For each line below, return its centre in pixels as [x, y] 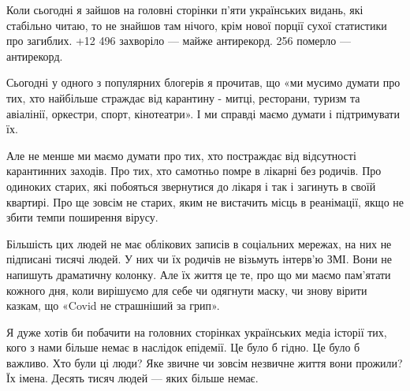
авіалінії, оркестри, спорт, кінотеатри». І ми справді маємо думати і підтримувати [203, 113]
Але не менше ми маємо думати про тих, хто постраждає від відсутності [181, 155]
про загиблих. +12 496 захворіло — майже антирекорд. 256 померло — [179, 41]
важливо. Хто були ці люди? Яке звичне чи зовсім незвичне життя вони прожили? [205, 362]
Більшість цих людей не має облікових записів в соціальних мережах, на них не [199, 243]
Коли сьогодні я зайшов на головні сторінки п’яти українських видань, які [185, 9]
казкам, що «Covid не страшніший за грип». [113, 305]
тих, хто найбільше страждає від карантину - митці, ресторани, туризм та [183, 97]
